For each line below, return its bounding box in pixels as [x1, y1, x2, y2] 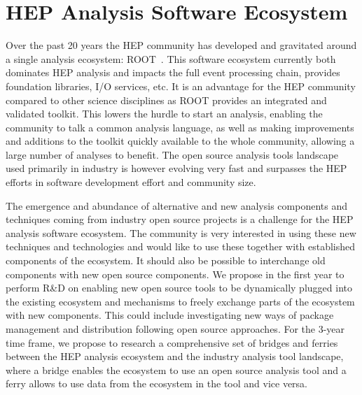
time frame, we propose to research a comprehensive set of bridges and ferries [6, 335, 338, 350]
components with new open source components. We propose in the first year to [6, 266, 344, 281]
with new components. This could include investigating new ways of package [6, 308, 334, 322]
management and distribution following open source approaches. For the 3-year [6, 322, 345, 336]
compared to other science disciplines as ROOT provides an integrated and [6, 92, 327, 107]
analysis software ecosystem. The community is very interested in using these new [6, 225, 356, 240]
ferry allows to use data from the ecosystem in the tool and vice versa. [6, 376, 307, 391]
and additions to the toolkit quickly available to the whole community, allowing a [6, 134, 355, 148]
